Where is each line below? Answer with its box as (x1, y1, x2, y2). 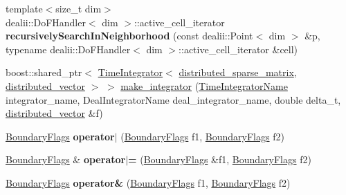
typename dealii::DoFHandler (6, 41, 131, 56)
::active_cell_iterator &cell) (179, 41, 298, 56)
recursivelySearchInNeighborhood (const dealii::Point (6, 28, 253, 43)
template (6, 1, 43, 15)
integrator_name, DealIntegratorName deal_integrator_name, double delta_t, (6, 92, 341, 106)
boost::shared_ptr (6, 65, 82, 80)
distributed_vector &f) (6, 106, 103, 120)
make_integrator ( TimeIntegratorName (120, 78, 288, 93)
